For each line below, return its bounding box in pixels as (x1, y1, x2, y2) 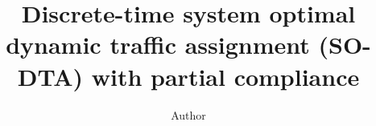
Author (171, 106, 206, 123)
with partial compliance (91, 59, 360, 92)
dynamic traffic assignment (6, 28, 310, 61)
